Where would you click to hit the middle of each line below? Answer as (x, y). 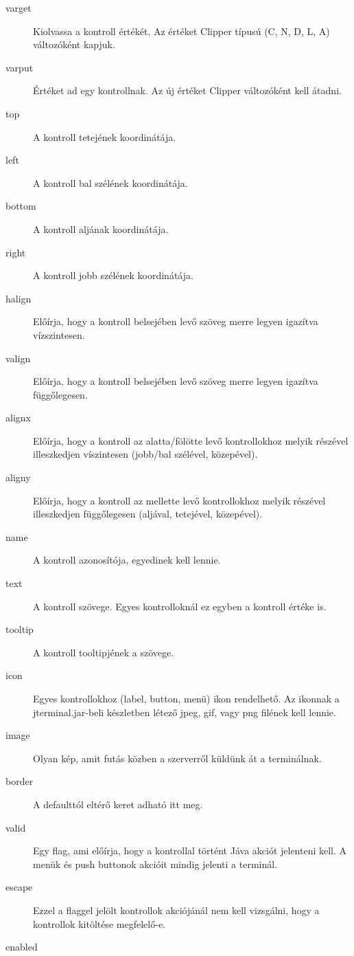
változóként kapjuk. (74, 44)
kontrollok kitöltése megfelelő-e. (99, 923)
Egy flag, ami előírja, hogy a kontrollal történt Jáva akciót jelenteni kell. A (190, 851)
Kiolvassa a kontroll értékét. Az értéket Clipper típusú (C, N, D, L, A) (181, 31)
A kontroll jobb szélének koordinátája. (113, 275)
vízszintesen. (59, 334)
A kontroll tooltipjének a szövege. (104, 652)
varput (20, 67)
